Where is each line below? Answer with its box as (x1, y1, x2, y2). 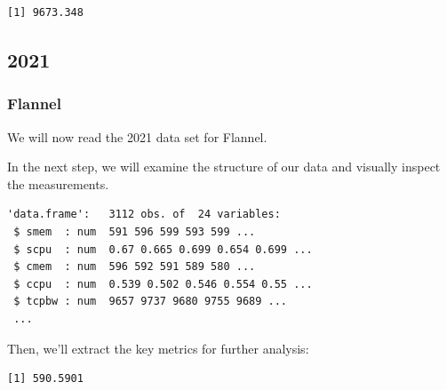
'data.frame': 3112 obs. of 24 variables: (7, 208, 281, 221)
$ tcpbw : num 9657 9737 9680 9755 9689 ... (13, 295, 287, 308)
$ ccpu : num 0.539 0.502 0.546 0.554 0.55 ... (13, 277, 313, 291)
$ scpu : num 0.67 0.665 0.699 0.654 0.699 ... (13, 243, 313, 256)
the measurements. (7, 174, 109, 193)
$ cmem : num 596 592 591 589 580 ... (13, 260, 256, 274)
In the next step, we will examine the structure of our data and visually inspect (7, 157, 441, 176)
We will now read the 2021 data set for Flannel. (7, 127, 267, 146)
